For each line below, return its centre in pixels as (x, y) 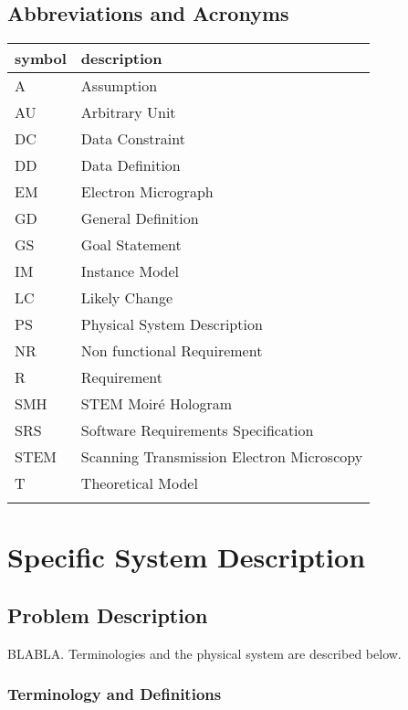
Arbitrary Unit (128, 112)
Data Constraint (133, 139)
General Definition (140, 218)
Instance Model (130, 271)
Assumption (119, 86)
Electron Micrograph (147, 192)
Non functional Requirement (172, 351)
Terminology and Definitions (115, 694)
